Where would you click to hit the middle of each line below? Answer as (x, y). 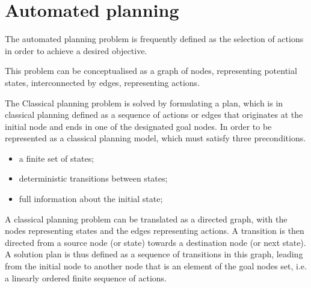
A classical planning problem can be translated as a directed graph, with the (146, 219)
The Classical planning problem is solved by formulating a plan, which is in (144, 103)
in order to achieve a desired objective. (76, 50)
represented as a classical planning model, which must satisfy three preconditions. (155, 138)
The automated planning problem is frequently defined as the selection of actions (154, 39)
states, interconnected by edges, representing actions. (103, 82)
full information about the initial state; (91, 199)
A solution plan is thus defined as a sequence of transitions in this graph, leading (154, 254)
